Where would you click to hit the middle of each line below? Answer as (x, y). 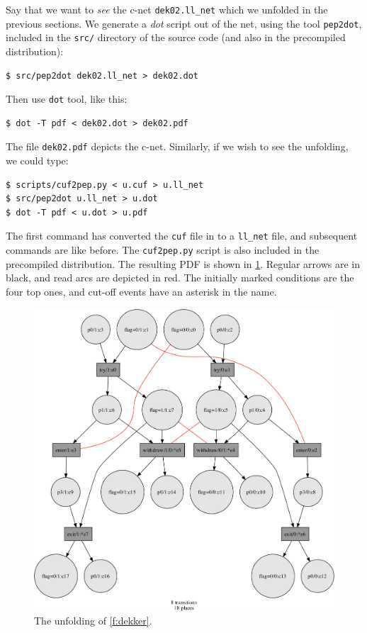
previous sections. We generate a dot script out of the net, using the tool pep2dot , (184, 23)
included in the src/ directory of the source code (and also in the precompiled (176, 37)
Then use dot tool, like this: (67, 99)
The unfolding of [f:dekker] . (93, 621)
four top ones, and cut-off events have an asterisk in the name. (141, 291)
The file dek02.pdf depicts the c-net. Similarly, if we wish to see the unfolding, (177, 146)
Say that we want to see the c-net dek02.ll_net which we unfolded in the (167, 9)
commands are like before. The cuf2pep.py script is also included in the (163, 250)
